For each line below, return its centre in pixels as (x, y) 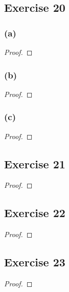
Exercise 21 (35, 163)
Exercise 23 (35, 262)
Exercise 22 (35, 213)
